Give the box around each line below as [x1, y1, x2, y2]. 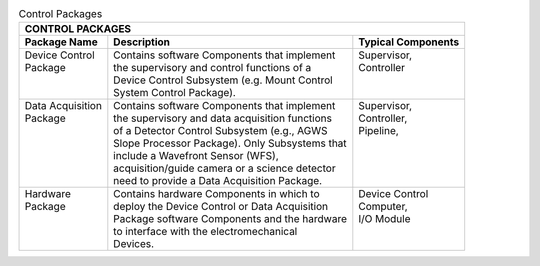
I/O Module [358, 212, 411, 226]
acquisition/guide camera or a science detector [113, 161, 336, 175]
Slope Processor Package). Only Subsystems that [113, 136, 347, 150]
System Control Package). [113, 86, 237, 100]
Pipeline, [358, 124, 399, 138]
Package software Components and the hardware [113, 212, 347, 226]
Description [113, 35, 170, 49]
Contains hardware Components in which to [113, 187, 320, 201]
